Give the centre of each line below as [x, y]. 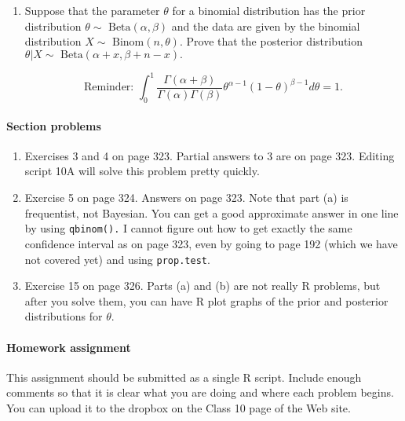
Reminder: [109, 88]
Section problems [54, 125]
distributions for [64, 316]
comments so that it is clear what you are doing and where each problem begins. [200, 392]
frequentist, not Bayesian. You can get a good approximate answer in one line [212, 212]
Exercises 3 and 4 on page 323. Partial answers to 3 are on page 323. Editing [210, 155]
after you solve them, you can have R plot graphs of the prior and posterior [206, 300]
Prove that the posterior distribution [275, 41]
